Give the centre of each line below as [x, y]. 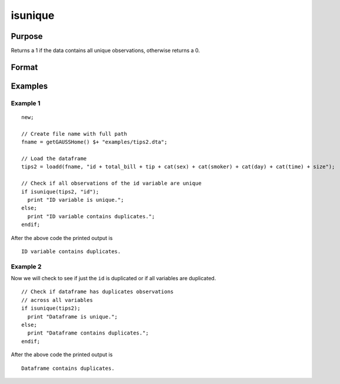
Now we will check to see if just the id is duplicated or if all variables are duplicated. [113, 278]
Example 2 [26, 267]
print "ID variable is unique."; [76, 200]
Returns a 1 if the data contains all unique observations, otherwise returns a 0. [105, 51]
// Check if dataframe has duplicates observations [98, 292]
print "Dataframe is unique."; [72, 316]
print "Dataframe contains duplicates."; [88, 333]
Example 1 [26, 103]
